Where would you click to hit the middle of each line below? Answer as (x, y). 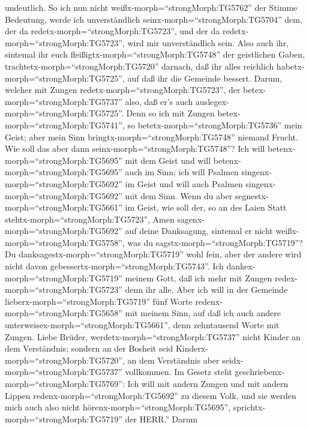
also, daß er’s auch (159, 101)
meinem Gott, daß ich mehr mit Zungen (199, 277)
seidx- (233, 360)
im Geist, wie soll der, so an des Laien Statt (206, 207)
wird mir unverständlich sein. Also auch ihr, (208, 42)
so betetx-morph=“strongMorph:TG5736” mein (215, 124)
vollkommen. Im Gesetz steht (178, 372)
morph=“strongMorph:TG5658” (64, 313)
